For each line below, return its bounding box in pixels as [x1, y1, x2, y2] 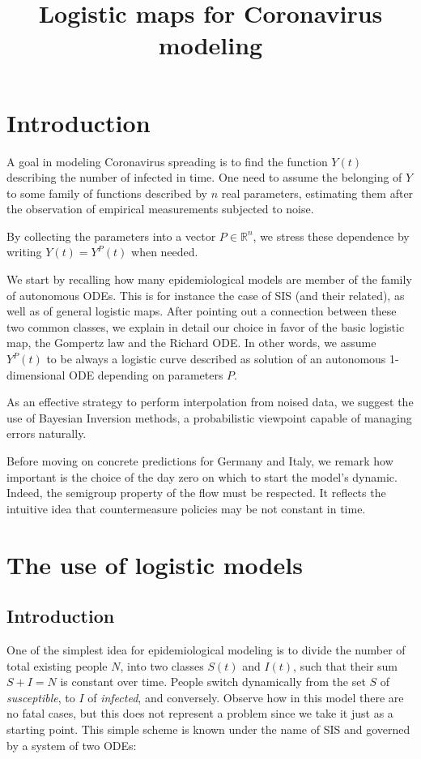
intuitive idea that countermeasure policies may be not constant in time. [6, 500, 366, 517]
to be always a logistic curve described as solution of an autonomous [46, 350, 386, 367]
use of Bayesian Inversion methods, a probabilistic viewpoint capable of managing [6, 409, 412, 426]
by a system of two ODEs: [6, 736, 137, 753]
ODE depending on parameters [69, 366, 223, 383]
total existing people [6, 657, 108, 674]
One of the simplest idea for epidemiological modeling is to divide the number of [6, 641, 406, 658]
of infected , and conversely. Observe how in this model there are [87, 688, 404, 705]
